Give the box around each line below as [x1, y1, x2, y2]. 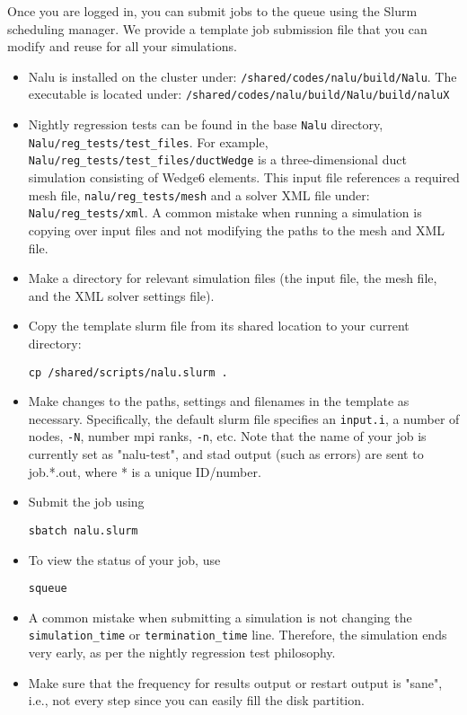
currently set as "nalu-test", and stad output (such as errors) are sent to [28, 445, 424, 463]
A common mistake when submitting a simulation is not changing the [28, 607, 412, 626]
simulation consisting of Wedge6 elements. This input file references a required [28, 168, 460, 187]
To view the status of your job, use [28, 550, 221, 569]
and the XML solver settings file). [28, 286, 215, 305]
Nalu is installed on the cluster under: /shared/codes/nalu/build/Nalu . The [28, 66, 457, 85]
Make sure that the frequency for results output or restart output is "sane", [28, 673, 443, 692]
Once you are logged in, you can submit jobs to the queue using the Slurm [7, 2, 418, 20]
